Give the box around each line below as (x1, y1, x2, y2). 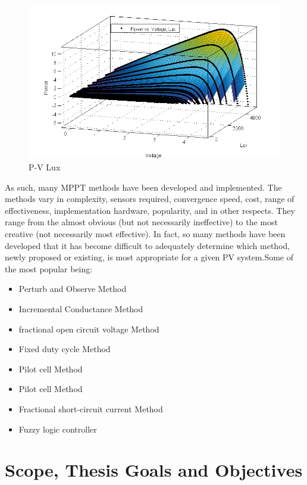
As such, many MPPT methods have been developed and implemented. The (5, 181, 282, 193)
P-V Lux (29, 161, 61, 173)
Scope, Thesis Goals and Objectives (5, 458, 303, 482)
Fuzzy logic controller (18, 422, 97, 435)
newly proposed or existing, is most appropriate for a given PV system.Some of (5, 251, 294, 263)
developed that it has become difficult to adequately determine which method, (5, 239, 290, 251)
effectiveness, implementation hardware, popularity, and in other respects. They (5, 204, 295, 216)
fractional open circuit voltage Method (18, 322, 159, 335)
